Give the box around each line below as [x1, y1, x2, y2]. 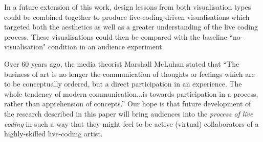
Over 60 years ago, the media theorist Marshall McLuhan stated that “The [4, 58, 239, 69]
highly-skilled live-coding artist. [4, 128, 103, 139]
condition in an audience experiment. [48, 41, 164, 52]
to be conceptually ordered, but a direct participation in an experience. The [4, 78, 242, 89]
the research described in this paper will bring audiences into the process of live [4, 108, 253, 119]
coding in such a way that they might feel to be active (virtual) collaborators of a [4, 118, 259, 129]
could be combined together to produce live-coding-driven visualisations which [4, 11, 250, 22]
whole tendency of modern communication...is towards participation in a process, [4, 88, 258, 99]
